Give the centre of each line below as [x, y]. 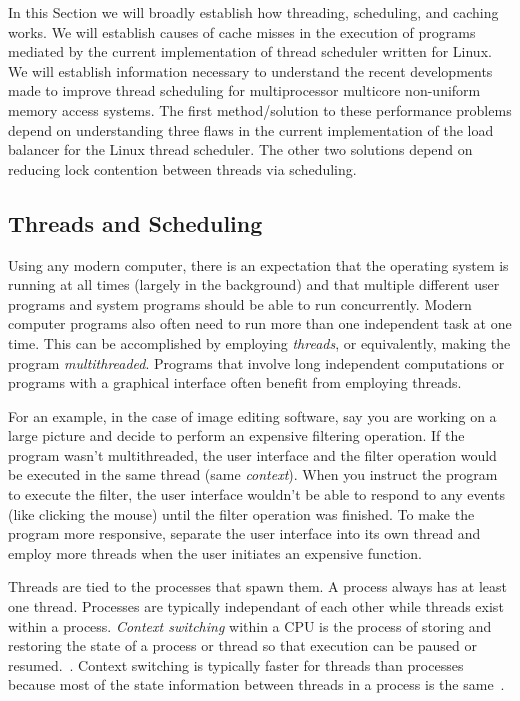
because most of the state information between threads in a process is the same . [256, 684]
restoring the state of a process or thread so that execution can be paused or [242, 645]
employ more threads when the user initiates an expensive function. [215, 552]
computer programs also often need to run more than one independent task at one [260, 323]
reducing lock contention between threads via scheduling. [182, 168]
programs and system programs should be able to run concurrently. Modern [240, 303]
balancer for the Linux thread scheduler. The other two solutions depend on [240, 149]
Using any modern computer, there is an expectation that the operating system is [258, 264]
